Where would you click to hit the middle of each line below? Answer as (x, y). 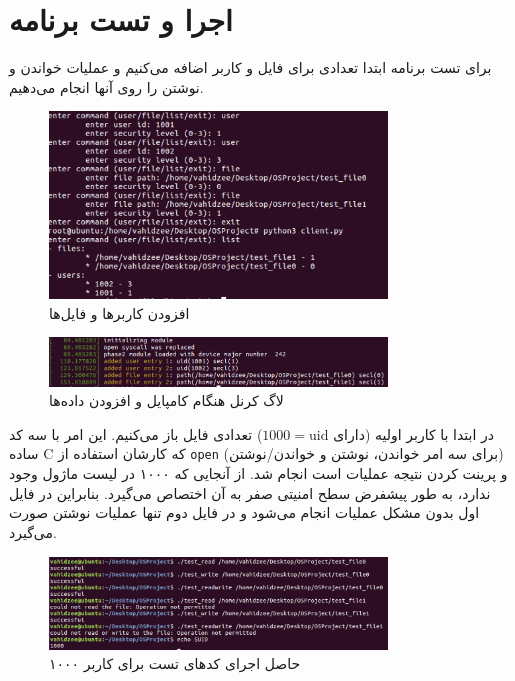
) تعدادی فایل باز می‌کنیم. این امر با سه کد (136, 433)
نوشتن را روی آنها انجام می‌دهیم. (106, 86)
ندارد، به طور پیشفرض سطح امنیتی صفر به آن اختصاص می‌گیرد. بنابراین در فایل (250, 492)
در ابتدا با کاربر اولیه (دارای (413, 433)
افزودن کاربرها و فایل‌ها (119, 312)
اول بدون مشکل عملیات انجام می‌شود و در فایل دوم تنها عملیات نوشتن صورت (244, 512)
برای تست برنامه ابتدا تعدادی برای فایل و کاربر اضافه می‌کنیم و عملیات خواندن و (250, 67)
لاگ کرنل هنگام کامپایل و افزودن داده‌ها (166, 400)
